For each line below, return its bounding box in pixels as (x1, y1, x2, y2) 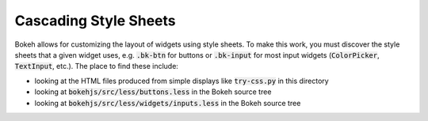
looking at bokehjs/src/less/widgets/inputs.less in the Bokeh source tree (34, 98, 301, 108)
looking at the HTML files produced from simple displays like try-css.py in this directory (34, 76, 329, 85)
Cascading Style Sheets (14, 12, 176, 29)
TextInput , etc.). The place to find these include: (14, 62, 178, 71)
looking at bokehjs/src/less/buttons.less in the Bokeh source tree (34, 87, 272, 96)
